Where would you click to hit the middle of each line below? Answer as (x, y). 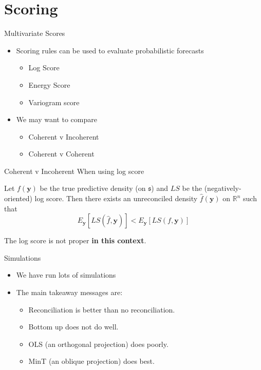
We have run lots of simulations (66, 275)
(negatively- (223, 188)
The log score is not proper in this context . (75, 240)
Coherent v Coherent (61, 154)
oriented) (18, 198)
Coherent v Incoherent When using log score (74, 171)
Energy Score (49, 84)
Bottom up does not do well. (73, 327)
